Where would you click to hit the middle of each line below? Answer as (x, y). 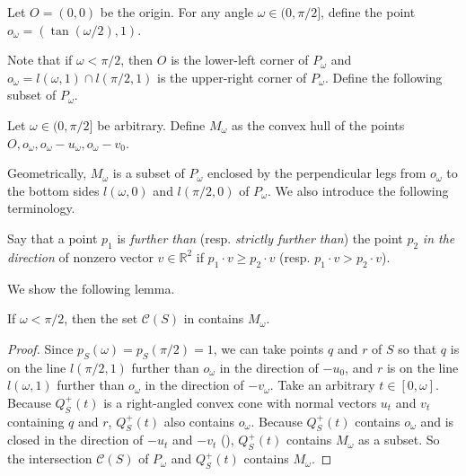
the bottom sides (53, 190)
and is (437, 421)
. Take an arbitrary (322, 385)
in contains (214, 318)
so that (418, 348)
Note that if (40, 60)
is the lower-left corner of (240, 60)
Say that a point (53, 238)
